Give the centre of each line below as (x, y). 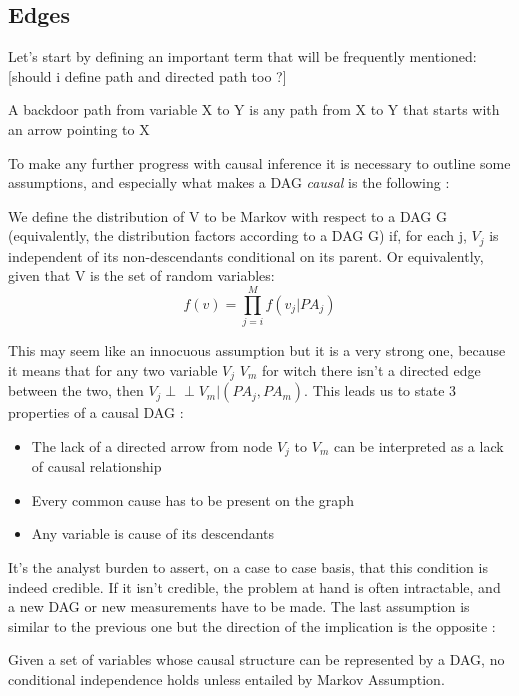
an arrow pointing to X (79, 128)
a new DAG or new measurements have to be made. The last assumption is (239, 606)
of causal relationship (96, 466)
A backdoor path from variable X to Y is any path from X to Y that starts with (254, 109)
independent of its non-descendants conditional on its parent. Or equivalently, (246, 255)
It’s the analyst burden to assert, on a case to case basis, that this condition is (248, 567)
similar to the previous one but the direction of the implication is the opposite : (252, 625)
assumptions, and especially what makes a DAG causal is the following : (229, 182)
